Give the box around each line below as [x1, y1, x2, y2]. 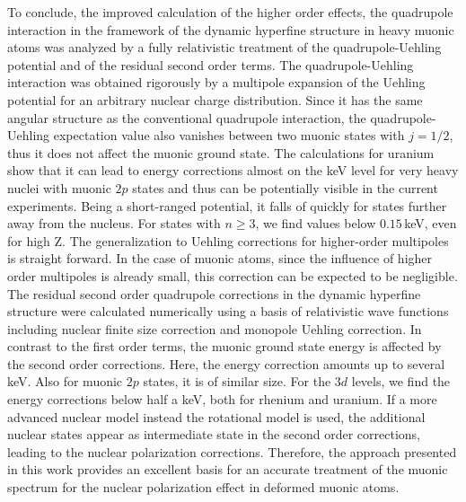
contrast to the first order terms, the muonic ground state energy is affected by [7, 337, 442, 356]
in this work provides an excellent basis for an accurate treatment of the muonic [7, 460, 448, 479]
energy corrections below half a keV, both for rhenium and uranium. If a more [7, 390, 437, 409]
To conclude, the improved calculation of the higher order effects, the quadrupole [7, 3, 453, 21]
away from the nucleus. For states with [7, 214, 221, 233]
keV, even [404, 214, 457, 233]
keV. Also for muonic [7, 372, 123, 391]
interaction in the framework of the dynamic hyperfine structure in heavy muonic [7, 20, 454, 39]
